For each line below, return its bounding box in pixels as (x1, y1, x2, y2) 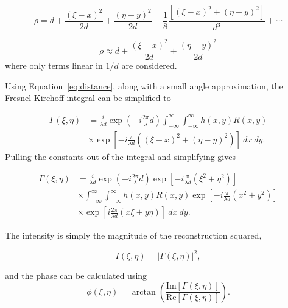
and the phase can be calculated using (5, 269, 147, 282)
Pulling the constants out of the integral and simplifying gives (5, 150, 236, 163)
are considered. (121, 58, 177, 71)
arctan (132, 287, 156, 296)
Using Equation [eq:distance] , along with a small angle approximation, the (5, 79, 283, 92)
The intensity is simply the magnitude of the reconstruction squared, (5, 229, 262, 242)
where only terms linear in (5, 58, 103, 71)
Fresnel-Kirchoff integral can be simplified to (5, 91, 171, 104)
